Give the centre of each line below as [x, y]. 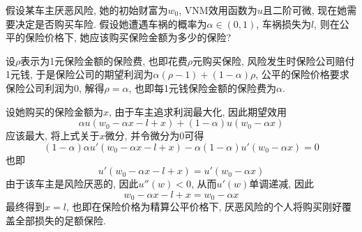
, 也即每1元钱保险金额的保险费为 [202, 87]
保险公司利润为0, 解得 [55, 87]
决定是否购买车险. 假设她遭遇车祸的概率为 [111, 23]
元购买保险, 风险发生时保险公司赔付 [274, 60]
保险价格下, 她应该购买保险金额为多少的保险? [128, 37]
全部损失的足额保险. [60, 220]
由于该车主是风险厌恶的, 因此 [72, 184]
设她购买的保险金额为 [54, 111]
